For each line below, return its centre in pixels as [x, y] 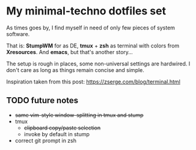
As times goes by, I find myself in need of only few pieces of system [91, 28]
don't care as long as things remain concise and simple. [75, 70]
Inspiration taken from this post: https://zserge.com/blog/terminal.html [93, 82]
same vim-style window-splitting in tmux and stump [79, 115]
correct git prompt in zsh [46, 140]
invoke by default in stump [57, 134]
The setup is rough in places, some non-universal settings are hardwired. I [98, 64]
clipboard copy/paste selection [62, 128]
